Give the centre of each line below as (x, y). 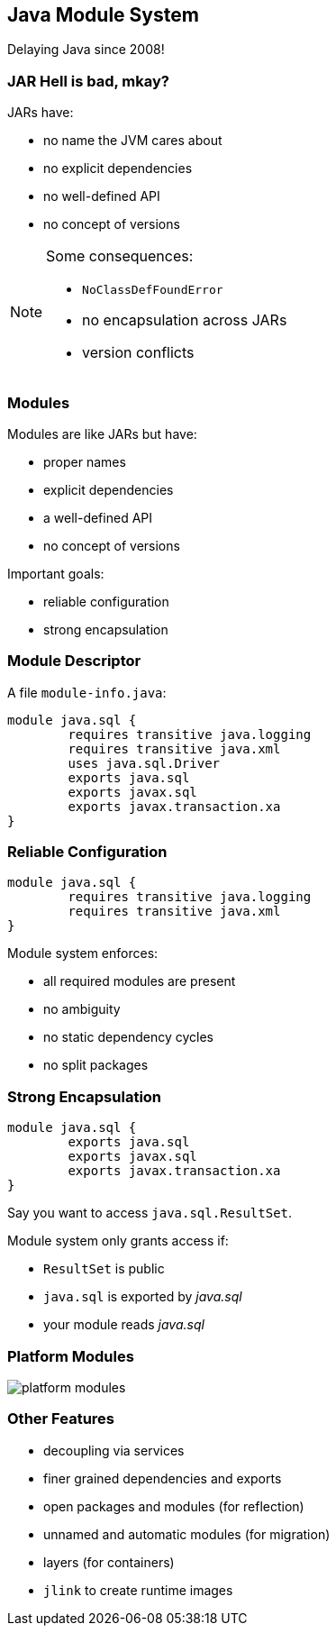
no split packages (96, 1065)
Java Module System (103, 15)
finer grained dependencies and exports (163, 1478)
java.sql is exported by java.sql (143, 1297)
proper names (85, 461)
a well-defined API (98, 517)
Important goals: (56, 573)
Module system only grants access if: (118, 1241)
